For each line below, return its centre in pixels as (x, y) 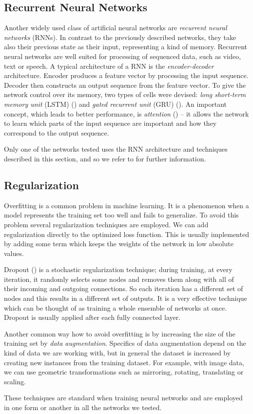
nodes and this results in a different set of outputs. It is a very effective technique (126, 298)
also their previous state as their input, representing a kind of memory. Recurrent (126, 47)
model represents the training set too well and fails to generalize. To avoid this (121, 215)
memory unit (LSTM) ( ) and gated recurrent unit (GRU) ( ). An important (116, 104)
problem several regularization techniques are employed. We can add (106, 224)
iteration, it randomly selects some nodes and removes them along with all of (119, 279)
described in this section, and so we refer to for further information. (105, 158)
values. (14, 253)
